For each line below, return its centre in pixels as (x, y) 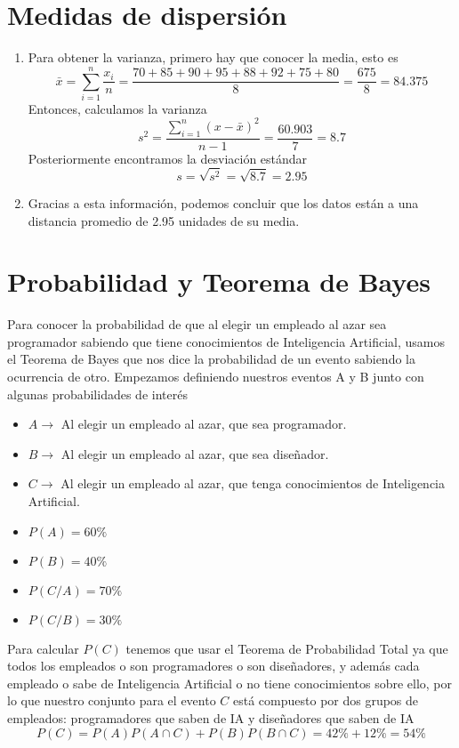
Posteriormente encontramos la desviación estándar (168, 158)
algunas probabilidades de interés (97, 394)
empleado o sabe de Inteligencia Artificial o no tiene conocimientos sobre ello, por (230, 683)
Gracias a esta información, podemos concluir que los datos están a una (223, 202)
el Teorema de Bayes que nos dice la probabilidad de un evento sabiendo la (211, 359)
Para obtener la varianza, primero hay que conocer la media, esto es (213, 57)
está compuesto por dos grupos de (326, 700)
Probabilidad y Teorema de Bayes (219, 282)
